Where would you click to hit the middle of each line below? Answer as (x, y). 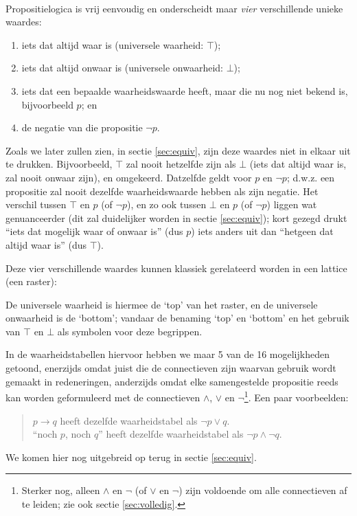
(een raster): (31, 281)
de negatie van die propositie (82, 127)
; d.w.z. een (311, 177)
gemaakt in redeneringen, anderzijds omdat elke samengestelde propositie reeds (172, 381)
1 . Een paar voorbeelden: (296, 396)
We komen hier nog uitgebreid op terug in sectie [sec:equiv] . (131, 457)
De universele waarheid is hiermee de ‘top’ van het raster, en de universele (162, 304)
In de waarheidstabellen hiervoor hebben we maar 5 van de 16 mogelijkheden (168, 354)
